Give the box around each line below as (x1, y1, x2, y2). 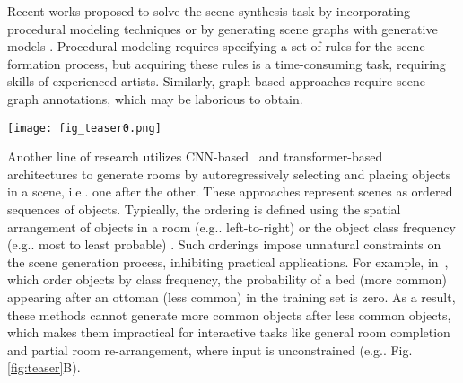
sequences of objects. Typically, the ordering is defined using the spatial (7, 200, 401, 218)
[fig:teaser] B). (7, 358, 81, 377)
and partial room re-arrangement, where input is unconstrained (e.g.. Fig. (7, 340, 413, 359)
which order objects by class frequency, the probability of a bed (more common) (7, 270, 448, 289)
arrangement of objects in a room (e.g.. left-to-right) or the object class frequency (7, 217, 456, 236)
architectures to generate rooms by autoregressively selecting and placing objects (7, 164, 451, 183)
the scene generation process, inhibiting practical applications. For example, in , (7, 252, 449, 271)
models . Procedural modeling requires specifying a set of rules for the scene (7, 37, 425, 56)
